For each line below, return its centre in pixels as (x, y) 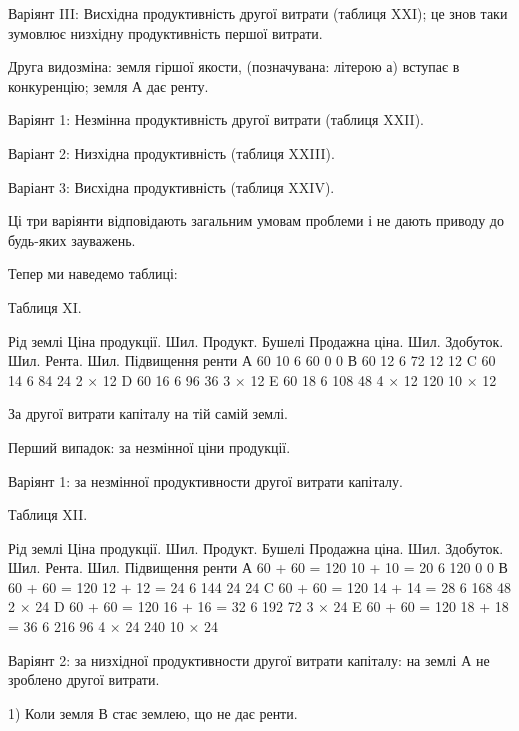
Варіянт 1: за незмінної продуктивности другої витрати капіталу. (205, 480)
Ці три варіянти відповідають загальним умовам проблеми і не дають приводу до (256, 220)
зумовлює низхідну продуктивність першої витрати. (165, 32)
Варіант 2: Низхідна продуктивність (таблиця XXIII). (171, 152)
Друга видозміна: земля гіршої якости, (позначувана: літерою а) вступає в (234, 66)
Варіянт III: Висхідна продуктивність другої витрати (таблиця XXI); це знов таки (258, 13)
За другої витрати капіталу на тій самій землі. (148, 413)
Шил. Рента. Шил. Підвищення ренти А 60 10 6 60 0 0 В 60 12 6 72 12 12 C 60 (252, 360)
